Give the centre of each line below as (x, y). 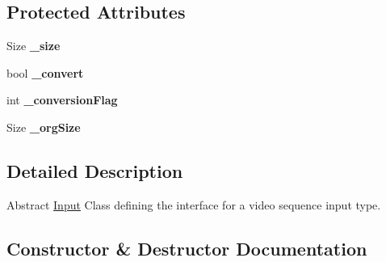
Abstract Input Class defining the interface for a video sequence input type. (194, 204)
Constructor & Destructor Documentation (187, 248)
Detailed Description (95, 170)
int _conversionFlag (62, 100)
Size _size (34, 46)
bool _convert (45, 72)
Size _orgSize (44, 127)
